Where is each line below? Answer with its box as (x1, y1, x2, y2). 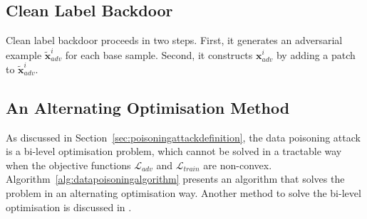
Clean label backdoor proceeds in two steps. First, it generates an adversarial (6, 33, 343, 48)
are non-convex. (203, 157, 272, 172)
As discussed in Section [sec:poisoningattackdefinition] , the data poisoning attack (6, 129, 361, 144)
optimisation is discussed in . (6, 199, 132, 214)
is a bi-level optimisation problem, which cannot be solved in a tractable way (6, 144, 342, 159)
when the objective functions (6, 157, 131, 172)
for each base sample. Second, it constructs (65, 47, 253, 62)
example (6, 47, 42, 62)
